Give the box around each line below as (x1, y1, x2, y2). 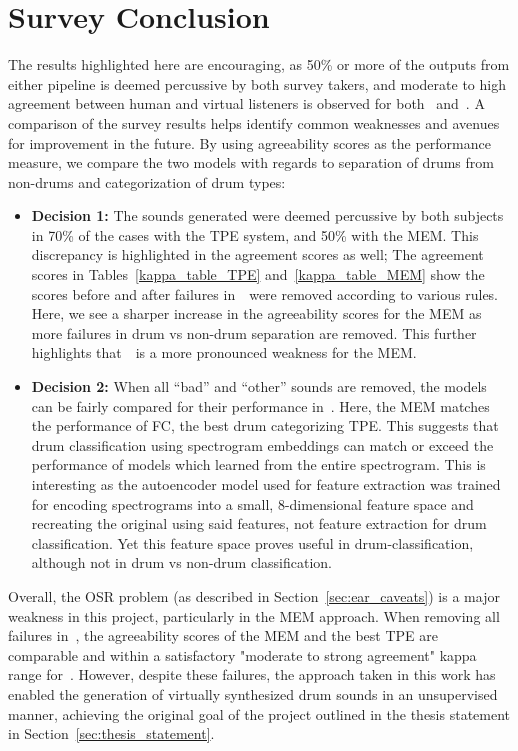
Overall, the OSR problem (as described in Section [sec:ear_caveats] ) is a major (8, 585, 500, 606)
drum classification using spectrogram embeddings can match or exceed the (31, 434, 494, 455)
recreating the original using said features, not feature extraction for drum (31, 513, 487, 534)
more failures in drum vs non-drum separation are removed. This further (31, 322, 477, 343)
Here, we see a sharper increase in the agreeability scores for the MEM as (31, 303, 482, 324)
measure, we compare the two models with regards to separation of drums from (8, 152, 494, 173)
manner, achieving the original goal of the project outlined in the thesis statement (8, 703, 511, 724)
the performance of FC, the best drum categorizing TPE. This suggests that (31, 415, 499, 436)
